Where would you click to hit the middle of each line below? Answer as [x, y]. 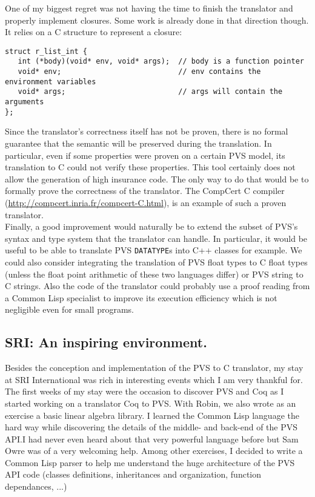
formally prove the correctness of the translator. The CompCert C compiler [145, 191]
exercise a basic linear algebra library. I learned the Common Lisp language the [152, 415]
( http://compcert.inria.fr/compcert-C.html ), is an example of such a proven [146, 202]
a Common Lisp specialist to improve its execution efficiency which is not [141, 297]
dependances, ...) [36, 486]
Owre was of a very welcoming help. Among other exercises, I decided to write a [154, 451]
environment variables [51, 82]
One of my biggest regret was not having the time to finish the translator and [149, 8]
